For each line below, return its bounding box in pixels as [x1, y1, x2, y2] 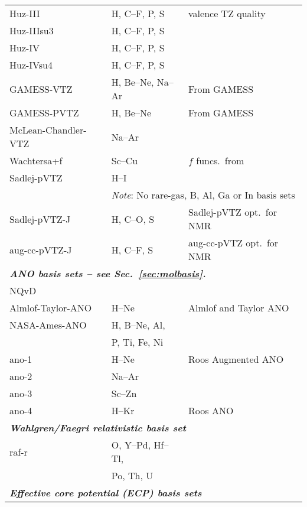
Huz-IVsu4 [9, 58, 53, 71]
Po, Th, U [111, 469, 153, 482]
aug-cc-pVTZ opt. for [188, 236, 279, 249]
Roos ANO [188, 404, 234, 417]
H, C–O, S [111, 212, 155, 226]
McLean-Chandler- [9, 123, 87, 136]
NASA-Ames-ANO [9, 318, 87, 331]
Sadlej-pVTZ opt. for [188, 205, 277, 219]
